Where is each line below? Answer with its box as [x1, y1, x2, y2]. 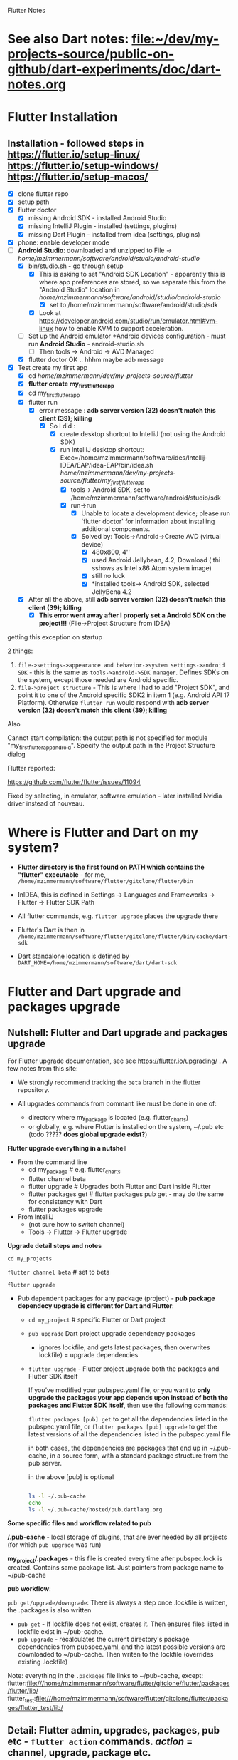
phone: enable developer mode [17, 238, 110, 247]
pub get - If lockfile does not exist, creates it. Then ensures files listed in [17, 1620, 229, 1628]
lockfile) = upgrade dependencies [38, 1350, 139, 1359]
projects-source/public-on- [7, 46, 175, 63]
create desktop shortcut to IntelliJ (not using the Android [60, 430, 226, 438]
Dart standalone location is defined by [17, 952, 130, 961]
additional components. [81, 525, 151, 533]
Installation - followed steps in [7, 137, 144, 149]
